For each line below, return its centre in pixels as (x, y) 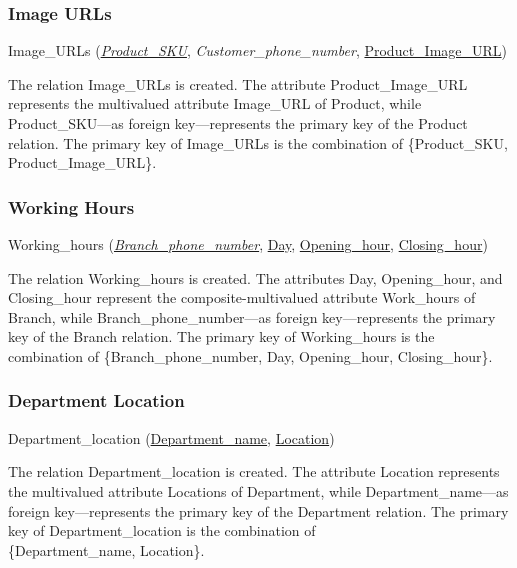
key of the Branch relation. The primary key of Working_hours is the (221, 336)
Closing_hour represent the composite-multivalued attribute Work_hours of (242, 297)
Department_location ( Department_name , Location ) (171, 437)
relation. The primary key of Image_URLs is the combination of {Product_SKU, (258, 142)
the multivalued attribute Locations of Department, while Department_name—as (258, 490)
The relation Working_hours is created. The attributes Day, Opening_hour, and (255, 277)
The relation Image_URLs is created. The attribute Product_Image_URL (238, 83)
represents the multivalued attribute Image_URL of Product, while (215, 103)
